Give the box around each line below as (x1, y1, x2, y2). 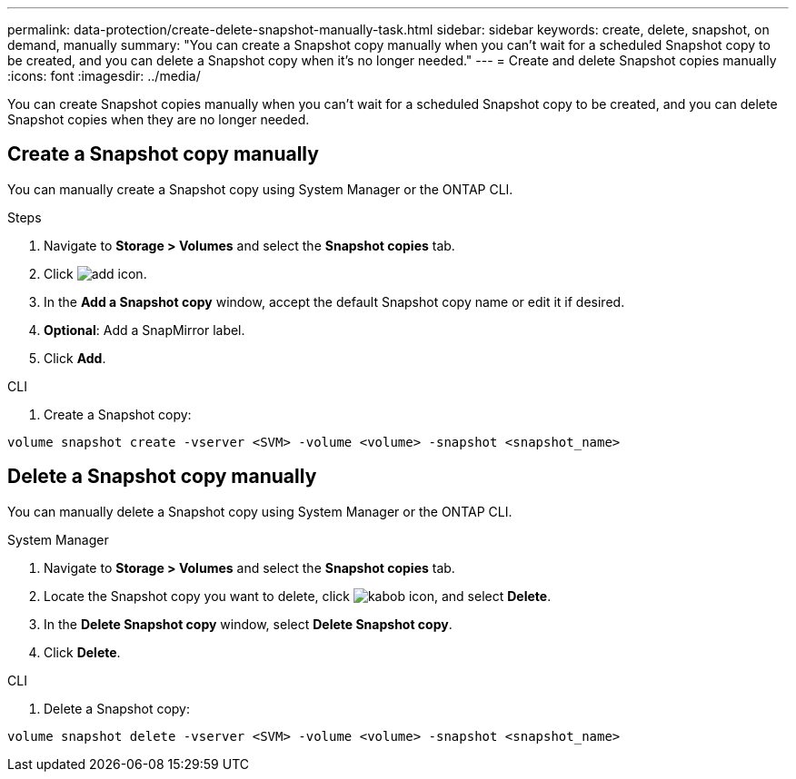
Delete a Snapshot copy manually (7, 465, 317, 488)
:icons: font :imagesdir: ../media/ (7, 68, 201, 84)
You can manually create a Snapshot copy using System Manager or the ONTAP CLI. (7, 181, 513, 197)
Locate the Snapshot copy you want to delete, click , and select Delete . (44, 587, 552, 604)
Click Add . (44, 350, 106, 366)
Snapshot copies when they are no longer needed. (7, 112, 310, 127)
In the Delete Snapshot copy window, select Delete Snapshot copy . (44, 616, 453, 632)
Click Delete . (44, 644, 121, 660)
